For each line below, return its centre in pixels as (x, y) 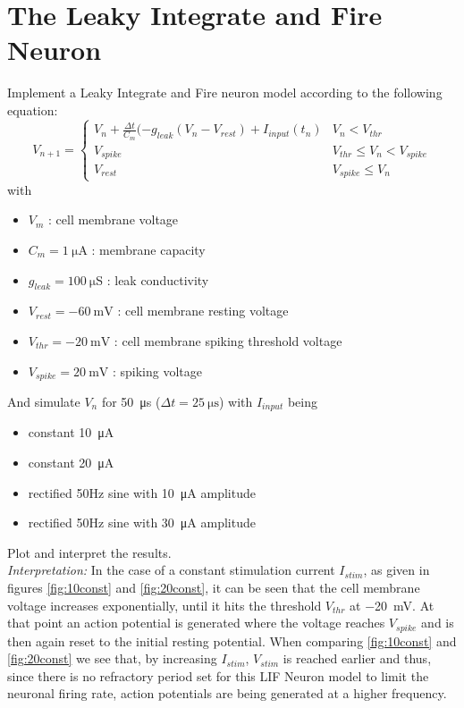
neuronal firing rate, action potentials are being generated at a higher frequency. (227, 693)
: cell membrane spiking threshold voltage (228, 340)
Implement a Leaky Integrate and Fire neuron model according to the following (225, 93)
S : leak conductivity (152, 279)
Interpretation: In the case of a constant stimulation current (171, 570)
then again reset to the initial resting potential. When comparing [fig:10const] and (232, 641)
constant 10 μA (71, 432)
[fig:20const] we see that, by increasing (112, 658)
